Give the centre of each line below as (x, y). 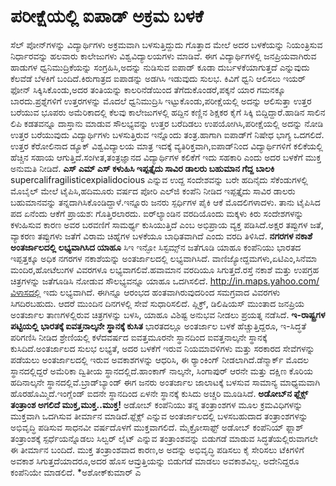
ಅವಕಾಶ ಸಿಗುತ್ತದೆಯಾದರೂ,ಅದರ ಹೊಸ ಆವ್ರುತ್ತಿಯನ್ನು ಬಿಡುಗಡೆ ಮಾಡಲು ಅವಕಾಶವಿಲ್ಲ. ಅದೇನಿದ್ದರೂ (155, 461)
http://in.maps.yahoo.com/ (264, 281)
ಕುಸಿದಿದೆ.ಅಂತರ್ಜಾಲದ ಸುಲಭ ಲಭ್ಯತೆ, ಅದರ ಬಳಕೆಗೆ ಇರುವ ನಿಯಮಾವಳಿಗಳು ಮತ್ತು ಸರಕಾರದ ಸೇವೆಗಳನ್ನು (162, 348)
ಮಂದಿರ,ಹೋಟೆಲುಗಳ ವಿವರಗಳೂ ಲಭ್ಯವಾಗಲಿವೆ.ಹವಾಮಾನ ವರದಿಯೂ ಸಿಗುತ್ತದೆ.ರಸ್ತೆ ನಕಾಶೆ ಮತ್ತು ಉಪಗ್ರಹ (165, 269)
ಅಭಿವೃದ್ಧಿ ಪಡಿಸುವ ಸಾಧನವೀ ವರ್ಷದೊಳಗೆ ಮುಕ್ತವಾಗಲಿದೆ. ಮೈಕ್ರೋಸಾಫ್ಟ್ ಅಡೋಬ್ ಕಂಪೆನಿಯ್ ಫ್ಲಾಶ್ (157, 427)
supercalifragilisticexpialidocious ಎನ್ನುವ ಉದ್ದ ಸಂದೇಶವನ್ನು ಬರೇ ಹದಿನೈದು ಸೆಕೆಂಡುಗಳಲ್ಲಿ (159, 179)
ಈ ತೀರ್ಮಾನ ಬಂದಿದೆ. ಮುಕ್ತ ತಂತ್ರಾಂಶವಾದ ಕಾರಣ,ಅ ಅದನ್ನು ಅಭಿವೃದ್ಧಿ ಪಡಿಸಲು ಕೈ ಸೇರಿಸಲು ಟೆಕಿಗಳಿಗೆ (157, 449)
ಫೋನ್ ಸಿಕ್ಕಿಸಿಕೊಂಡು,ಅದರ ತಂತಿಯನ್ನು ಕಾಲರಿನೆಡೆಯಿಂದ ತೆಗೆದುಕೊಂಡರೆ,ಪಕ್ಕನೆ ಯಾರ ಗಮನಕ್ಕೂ (148, 89)
